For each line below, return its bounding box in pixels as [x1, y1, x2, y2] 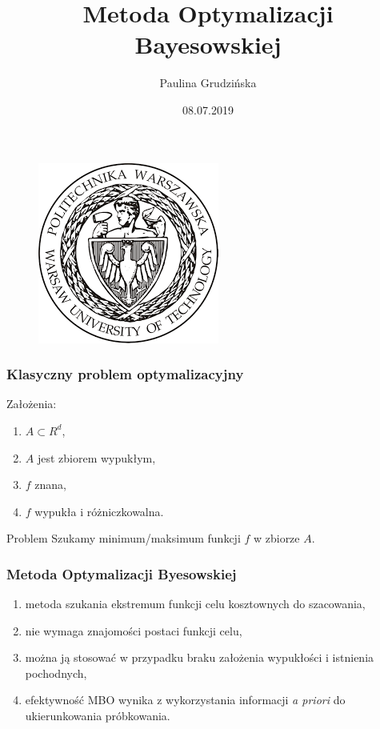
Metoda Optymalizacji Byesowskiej [6, 563, 237, 583]
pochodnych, [25, 664, 87, 681]
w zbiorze [253, 530, 300, 547]
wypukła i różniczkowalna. [34, 503, 164, 519]
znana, [34, 476, 67, 493]
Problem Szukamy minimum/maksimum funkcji [6, 530, 241, 547]
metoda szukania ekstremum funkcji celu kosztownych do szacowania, [25, 595, 366, 612]
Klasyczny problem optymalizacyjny [6, 364, 244, 384]
